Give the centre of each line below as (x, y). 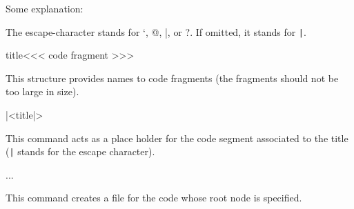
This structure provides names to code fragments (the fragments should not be (172, 78)
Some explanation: (45, 8)
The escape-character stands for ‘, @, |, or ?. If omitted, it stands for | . (156, 31)
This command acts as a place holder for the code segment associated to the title (177, 138)
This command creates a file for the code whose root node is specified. (154, 198)
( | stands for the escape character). (80, 151)
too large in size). (42, 91)
